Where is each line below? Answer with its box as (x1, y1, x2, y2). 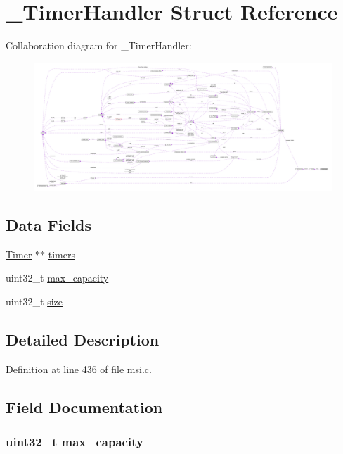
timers (48, 246, 75, 261)
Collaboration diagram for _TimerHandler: (6, 38, 192, 53)
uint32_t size (6, 294, 63, 308)
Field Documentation (6, 396, 163, 417)
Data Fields (6, 213, 92, 235)
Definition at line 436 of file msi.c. (6, 361, 152, 376)
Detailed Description (6, 328, 160, 350)
